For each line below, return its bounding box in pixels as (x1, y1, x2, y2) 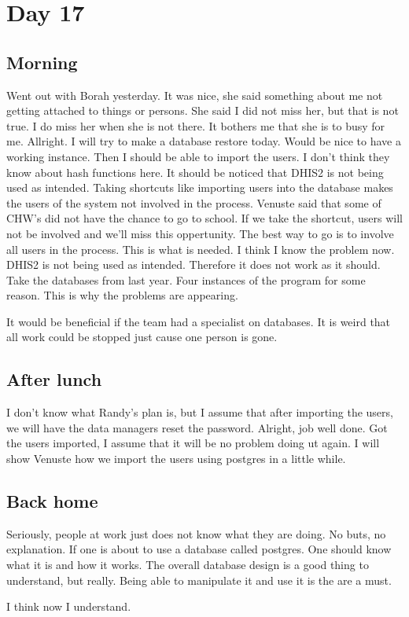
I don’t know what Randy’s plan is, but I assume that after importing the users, (6, 404, 393, 421)
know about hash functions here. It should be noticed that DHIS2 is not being (6, 163, 384, 180)
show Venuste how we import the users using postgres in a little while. (6, 450, 346, 467)
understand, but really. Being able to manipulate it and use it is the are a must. (6, 571, 392, 588)
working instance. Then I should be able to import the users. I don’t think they (6, 148, 390, 164)
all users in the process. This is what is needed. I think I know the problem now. (6, 241, 395, 257)
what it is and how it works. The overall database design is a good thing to (6, 556, 369, 573)
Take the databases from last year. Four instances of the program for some (6, 271, 366, 288)
